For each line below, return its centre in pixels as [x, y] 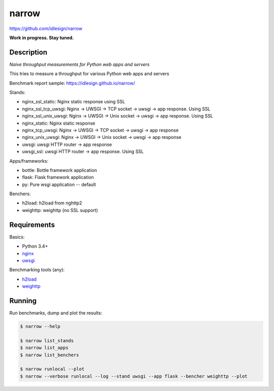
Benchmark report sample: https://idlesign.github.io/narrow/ [72, 83]
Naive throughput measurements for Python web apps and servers [79, 64]
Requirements [32, 224]
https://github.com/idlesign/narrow [46, 28]
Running [23, 301]
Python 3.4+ [35, 246]
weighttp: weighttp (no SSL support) [60, 210]
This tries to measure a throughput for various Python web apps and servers [89, 74]
